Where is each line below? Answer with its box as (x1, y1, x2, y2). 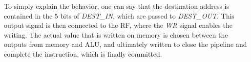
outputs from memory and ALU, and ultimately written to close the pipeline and (4, 39, 247, 49)
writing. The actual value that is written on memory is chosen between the (4, 29, 228, 40)
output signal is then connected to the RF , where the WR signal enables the (4, 20, 232, 30)
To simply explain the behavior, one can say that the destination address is (4, 1, 229, 11)
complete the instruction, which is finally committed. (4, 48, 162, 59)
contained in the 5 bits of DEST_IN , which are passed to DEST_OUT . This (4, 10, 234, 21)
